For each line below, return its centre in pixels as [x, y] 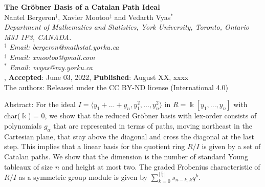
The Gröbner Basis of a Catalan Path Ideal [82, 7]
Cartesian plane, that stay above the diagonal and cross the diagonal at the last [129, 136]
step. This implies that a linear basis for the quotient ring [95, 146]
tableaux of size [28, 166]
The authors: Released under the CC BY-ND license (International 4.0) [116, 87]
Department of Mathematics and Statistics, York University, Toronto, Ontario [127, 27]
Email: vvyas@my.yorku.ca [51, 67]
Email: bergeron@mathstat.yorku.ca [64, 47]
